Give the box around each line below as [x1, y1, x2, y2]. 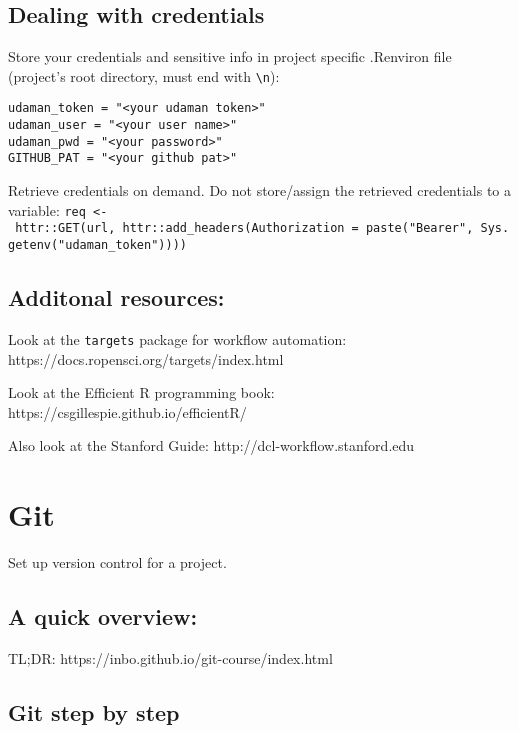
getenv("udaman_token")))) [8, 237, 187, 252]
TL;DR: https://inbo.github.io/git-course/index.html [8, 647, 333, 668]
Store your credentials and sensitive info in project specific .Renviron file [8, 46, 452, 67]
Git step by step [8, 696, 180, 727]
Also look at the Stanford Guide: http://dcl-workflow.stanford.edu [8, 435, 415, 456]
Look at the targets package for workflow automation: [8, 328, 347, 349]
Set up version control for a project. [8, 552, 227, 572]
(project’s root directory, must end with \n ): [8, 65, 280, 86]
